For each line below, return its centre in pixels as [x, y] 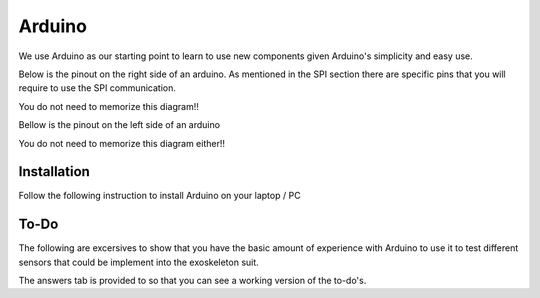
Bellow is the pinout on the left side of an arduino [119, 125]
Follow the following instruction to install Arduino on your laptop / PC [159, 196]
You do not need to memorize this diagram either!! [121, 143]
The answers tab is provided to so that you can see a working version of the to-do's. [192, 281]
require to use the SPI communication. [97, 88]
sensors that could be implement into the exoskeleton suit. [138, 262]
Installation [54, 171]
